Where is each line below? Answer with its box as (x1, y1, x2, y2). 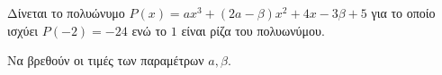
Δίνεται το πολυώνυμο (7, 4, 125, 21)
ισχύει (7, 21, 39, 39)
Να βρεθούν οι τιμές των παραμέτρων (7, 51, 204, 70)
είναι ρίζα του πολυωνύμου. (181, 21, 325, 39)
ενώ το (131, 21, 167, 39)
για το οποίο (371, 4, 436, 21)
